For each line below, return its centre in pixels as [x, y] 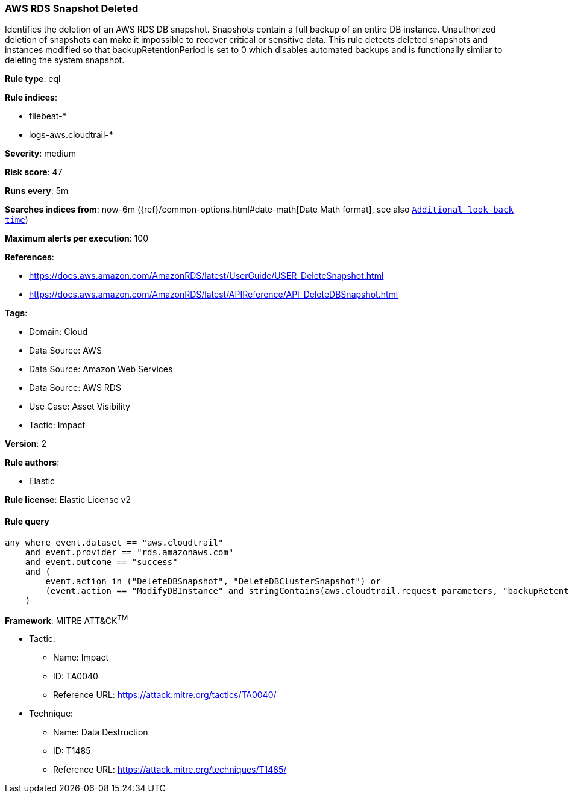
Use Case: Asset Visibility [80, 407]
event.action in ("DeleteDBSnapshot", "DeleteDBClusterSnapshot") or [213, 581]
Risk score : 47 [34, 172]
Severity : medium [41, 154]
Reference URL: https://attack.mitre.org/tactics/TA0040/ [165, 695]
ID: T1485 [72, 751]
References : [30, 257]
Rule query [27, 521]
